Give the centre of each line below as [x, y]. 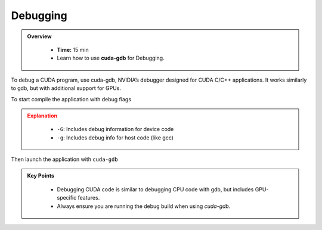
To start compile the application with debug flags [71, 99]
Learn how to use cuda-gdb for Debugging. [111, 58]
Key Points [41, 176]
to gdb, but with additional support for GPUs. [66, 88]
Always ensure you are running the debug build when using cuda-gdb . [144, 206]
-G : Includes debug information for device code [115, 129]
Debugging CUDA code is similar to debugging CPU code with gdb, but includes [155, 189]
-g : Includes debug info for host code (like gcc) [115, 138]
